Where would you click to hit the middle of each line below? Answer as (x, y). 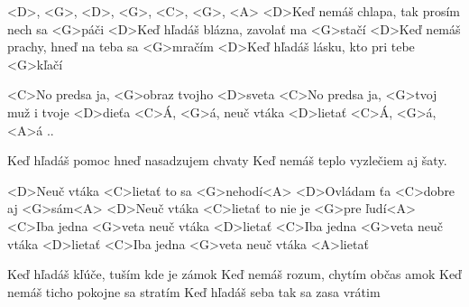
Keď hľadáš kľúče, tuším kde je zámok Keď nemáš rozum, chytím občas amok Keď (234, 274)
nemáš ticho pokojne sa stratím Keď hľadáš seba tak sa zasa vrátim (194, 291)
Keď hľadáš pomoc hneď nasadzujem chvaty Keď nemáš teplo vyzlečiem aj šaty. (227, 160)
